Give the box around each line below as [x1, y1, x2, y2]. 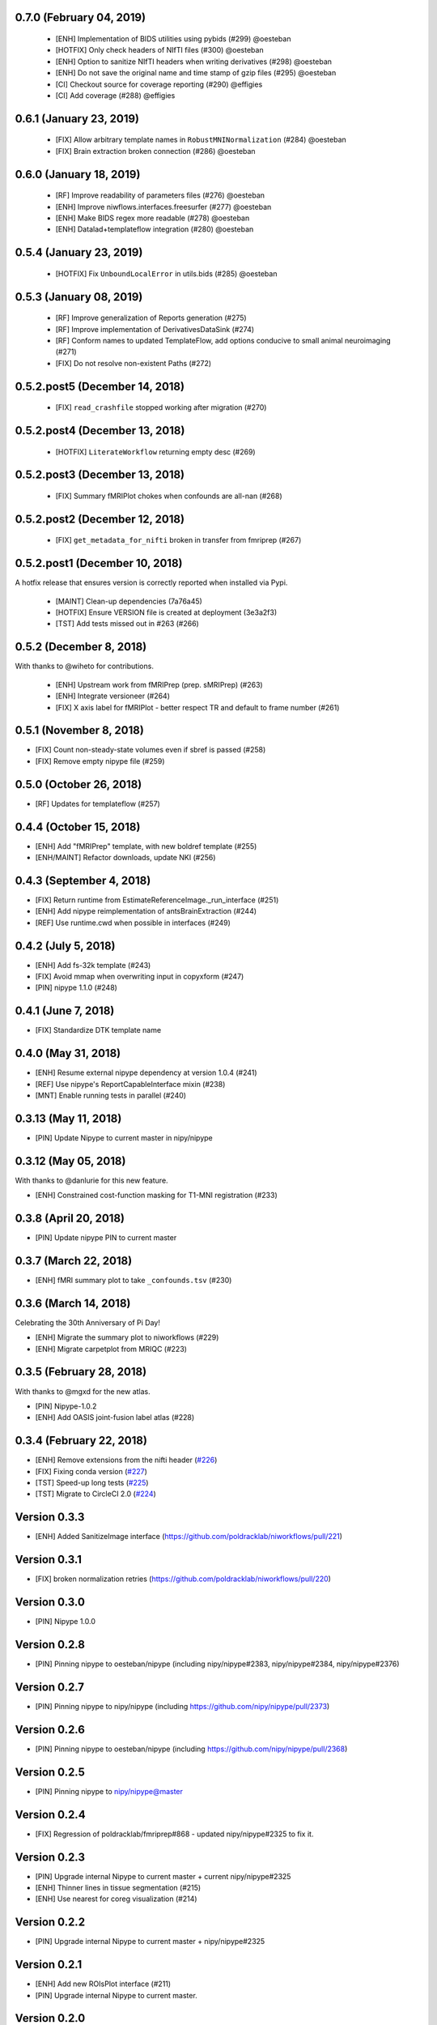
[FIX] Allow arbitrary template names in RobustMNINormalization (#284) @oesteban [55, 134, 347, 145]
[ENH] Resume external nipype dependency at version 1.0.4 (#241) [35, 1068, 258, 1077]
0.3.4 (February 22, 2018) [15, 1434, 147, 1447]
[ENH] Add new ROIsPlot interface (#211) [35, 1979, 172, 1989]
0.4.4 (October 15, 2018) [15, 820, 141, 833]
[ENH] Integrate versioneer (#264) [55, 691, 170, 701]
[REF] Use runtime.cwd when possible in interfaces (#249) [35, 918, 231, 927]
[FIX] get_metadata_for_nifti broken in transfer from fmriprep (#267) [55, 535, 302, 545]
